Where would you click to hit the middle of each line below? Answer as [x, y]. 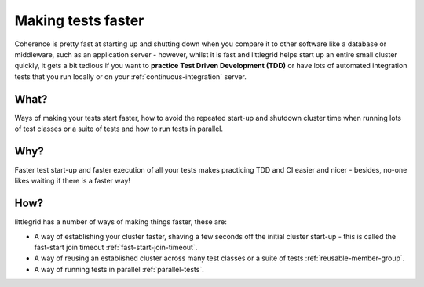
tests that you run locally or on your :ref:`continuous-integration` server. [131, 76]
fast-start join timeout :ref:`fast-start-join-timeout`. [116, 247]
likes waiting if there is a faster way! [73, 181]
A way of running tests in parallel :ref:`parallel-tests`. [119, 269]
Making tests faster [79, 20]
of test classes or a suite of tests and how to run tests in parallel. [119, 129]
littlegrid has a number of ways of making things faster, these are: [121, 222]
